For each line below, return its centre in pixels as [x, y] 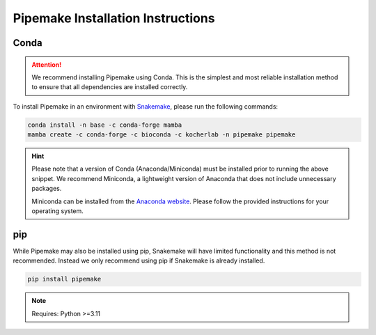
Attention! [47, 64]
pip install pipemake [64, 279]
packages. [47, 189]
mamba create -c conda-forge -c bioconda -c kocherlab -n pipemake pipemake [162, 135]
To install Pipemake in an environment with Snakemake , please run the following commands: [146, 106]
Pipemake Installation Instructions [114, 18]
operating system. [57, 211]
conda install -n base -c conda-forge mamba [105, 125]
